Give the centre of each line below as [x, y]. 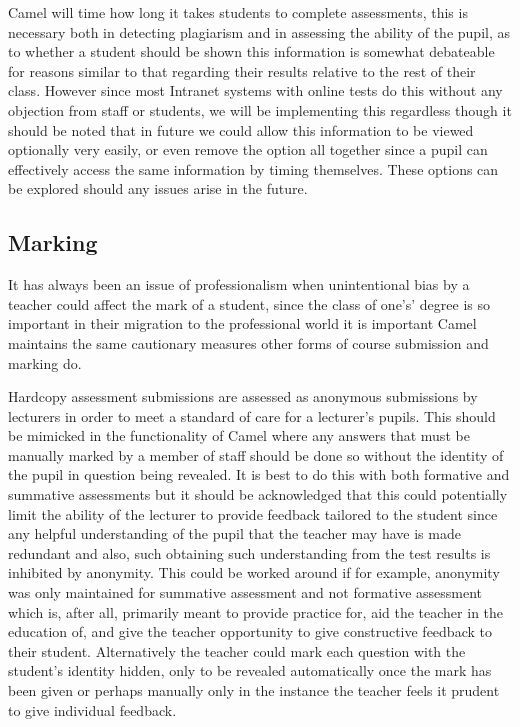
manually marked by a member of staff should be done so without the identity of [256, 454]
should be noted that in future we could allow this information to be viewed [241, 129]
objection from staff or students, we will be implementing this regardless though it [260, 109]
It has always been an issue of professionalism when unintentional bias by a [239, 284]
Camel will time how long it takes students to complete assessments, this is [238, 12]
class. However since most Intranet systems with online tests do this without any [255, 90]
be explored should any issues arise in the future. [158, 188]
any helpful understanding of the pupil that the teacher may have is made [234, 533]
